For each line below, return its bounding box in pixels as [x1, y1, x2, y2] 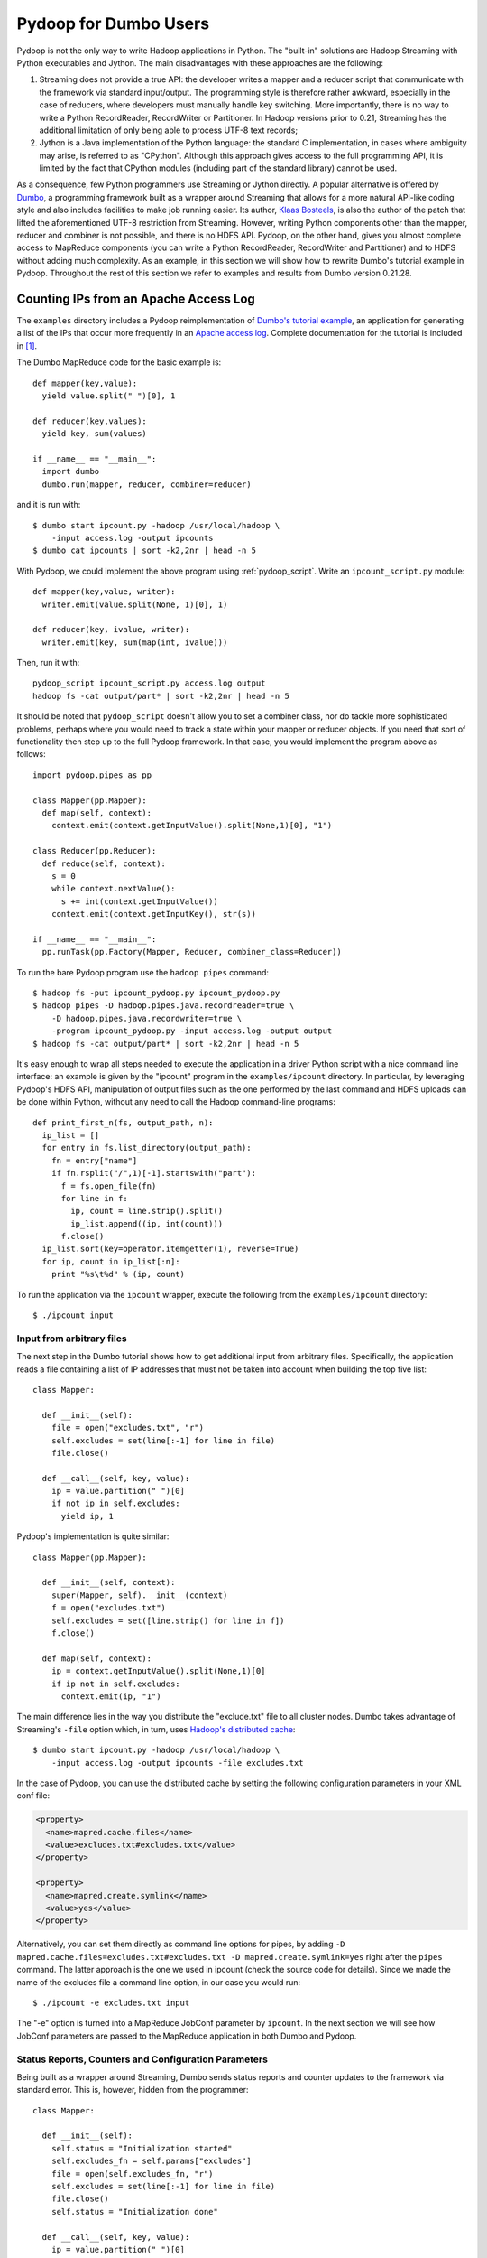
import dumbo [41, 466, 100, 477]
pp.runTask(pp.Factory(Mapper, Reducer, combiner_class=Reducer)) [41, 947, 342, 957]
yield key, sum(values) [41, 429, 148, 439]
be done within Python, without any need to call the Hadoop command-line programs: [16, 1096, 335, 1107]
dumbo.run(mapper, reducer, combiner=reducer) [41, 479, 252, 490]
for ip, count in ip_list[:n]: [41, 1256, 180, 1266]
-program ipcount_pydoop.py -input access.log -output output [51, 1026, 333, 1036]
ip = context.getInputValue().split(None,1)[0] [51, 1666, 266, 1676]
